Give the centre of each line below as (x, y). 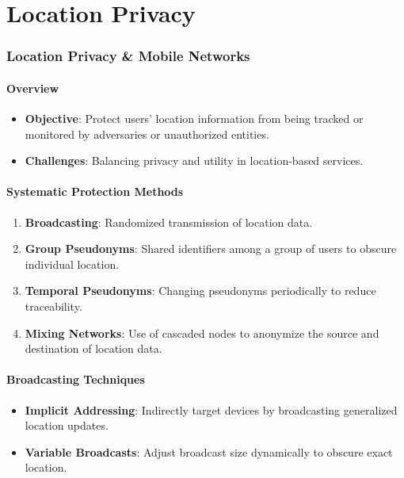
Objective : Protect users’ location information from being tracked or (194, 119)
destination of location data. (93, 348)
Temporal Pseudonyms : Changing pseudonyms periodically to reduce (200, 291)
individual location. (72, 264)
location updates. (67, 425)
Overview (33, 88)
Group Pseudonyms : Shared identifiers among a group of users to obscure (211, 249)
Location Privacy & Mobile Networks (128, 56)
